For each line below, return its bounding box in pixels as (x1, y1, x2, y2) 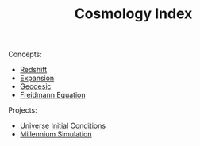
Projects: (8, 106, 37, 115)
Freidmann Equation (19, 90, 86, 100)
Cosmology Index (74, 5, 193, 23)
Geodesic (19, 82, 52, 91)
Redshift (19, 65, 48, 75)
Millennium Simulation (19, 129, 92, 139)
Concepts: (8, 49, 42, 60)
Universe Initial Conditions (19, 121, 106, 131)
